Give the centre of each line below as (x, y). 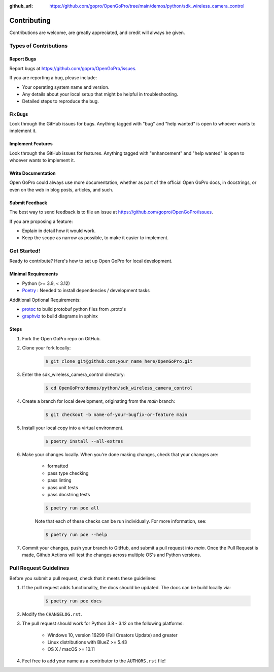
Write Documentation (32, 173)
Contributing (30, 20)
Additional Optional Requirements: (45, 300)
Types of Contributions (39, 46)
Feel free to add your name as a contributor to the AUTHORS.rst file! (94, 661)
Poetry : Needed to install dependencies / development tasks (86, 291)
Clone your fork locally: (46, 348)
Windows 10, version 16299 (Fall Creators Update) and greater (112, 635)
